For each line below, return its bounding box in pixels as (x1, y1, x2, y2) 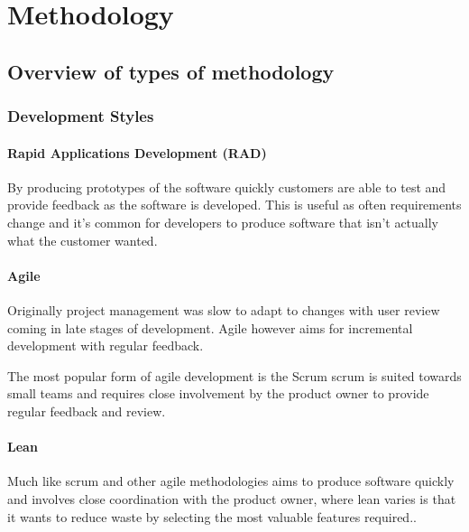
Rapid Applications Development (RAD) (7, 143, 267, 162)
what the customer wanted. (7, 230, 158, 249)
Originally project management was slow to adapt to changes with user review (7, 300, 440, 319)
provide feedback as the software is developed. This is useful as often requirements (7, 195, 462, 214)
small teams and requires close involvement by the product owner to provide (7, 384, 429, 403)
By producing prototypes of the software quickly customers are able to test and (7, 177, 446, 196)
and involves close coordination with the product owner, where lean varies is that (7, 489, 456, 508)
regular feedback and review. (7, 401, 166, 420)
